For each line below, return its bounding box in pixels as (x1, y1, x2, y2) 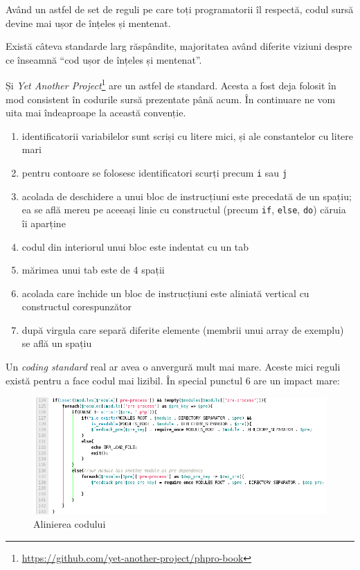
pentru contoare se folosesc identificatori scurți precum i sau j (21, 166, 287, 179)
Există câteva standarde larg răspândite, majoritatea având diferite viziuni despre (6, 39, 352, 53)
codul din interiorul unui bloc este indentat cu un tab (21, 239, 249, 253)
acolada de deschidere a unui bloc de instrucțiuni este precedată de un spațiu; (21, 188, 352, 203)
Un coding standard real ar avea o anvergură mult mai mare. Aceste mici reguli (6, 359, 341, 374)
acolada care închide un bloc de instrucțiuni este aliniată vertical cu (21, 285, 309, 300)
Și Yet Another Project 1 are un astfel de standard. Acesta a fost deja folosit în (6, 76, 336, 93)
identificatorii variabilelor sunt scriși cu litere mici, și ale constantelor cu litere (21, 128, 353, 143)
